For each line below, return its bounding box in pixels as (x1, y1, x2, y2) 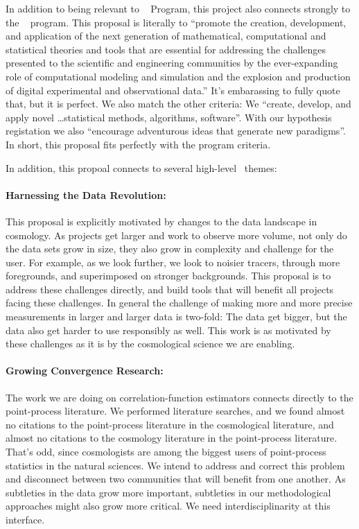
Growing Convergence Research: (6, 363, 164, 378)
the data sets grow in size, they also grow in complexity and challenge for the (6, 241, 334, 256)
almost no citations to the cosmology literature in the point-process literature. (6, 431, 338, 445)
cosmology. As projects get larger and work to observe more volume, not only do (6, 227, 347, 242)
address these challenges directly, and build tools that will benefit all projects (6, 281, 334, 296)
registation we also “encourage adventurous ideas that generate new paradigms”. (6, 123, 346, 138)
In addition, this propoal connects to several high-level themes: (6, 160, 277, 175)
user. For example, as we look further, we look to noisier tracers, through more (6, 254, 340, 269)
